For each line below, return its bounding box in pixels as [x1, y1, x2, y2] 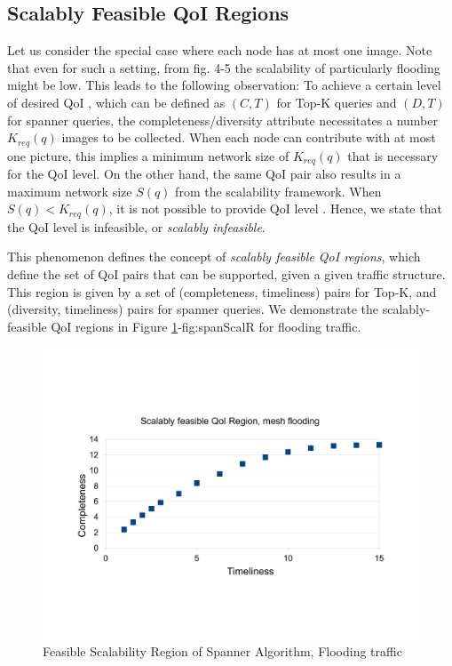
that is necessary [347, 146, 439, 164]
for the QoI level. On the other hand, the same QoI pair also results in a [7, 164, 401, 183]
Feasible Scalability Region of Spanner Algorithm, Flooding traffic [43, 642, 402, 661]
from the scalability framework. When [175, 181, 382, 200]
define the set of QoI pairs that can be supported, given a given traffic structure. [7, 264, 446, 283]
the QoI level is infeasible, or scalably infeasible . [7, 217, 266, 236]
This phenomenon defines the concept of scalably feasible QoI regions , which [7, 247, 421, 266]
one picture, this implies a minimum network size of [7, 146, 289, 164]
